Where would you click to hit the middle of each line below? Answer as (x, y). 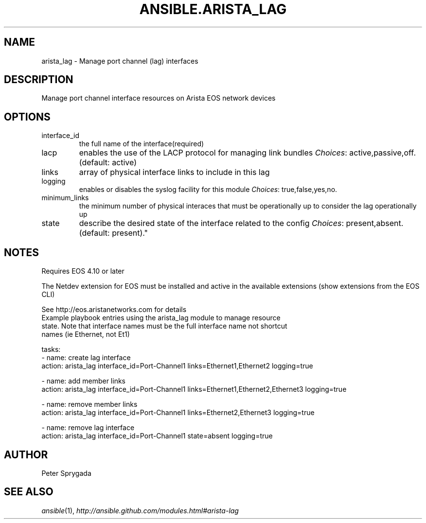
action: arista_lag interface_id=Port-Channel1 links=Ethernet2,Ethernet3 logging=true (178, 413)
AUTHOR (26, 454)
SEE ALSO (29, 492)
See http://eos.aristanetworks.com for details (114, 310)
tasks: (51, 349)
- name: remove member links (89, 404)
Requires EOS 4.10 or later (83, 271)
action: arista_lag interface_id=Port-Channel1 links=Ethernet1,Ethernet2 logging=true (177, 366)
